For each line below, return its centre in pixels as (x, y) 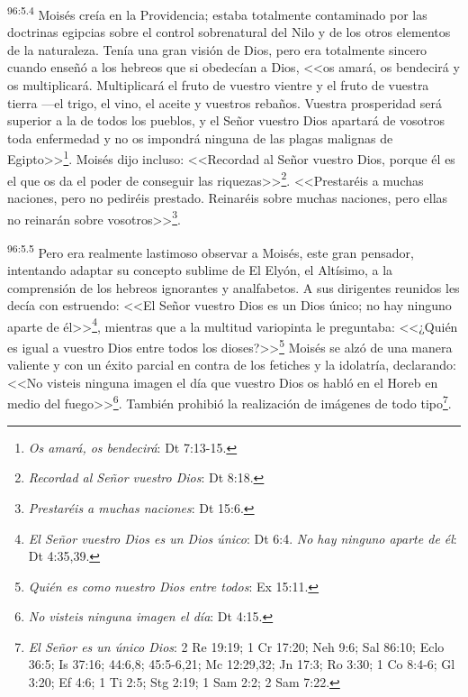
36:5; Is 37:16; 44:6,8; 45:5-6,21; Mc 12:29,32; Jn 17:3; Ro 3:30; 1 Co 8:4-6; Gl (242, 664)
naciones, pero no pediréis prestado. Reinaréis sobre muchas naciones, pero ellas (228, 197)
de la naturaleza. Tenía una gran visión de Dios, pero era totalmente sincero (217, 49)
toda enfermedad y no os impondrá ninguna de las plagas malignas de (200, 138)
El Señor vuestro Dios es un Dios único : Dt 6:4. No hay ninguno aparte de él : (243, 538)
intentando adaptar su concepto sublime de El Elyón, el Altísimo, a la (200, 270)
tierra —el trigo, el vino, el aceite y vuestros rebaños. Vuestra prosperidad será (225, 102)
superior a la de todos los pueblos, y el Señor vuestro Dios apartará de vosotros (226, 120)
